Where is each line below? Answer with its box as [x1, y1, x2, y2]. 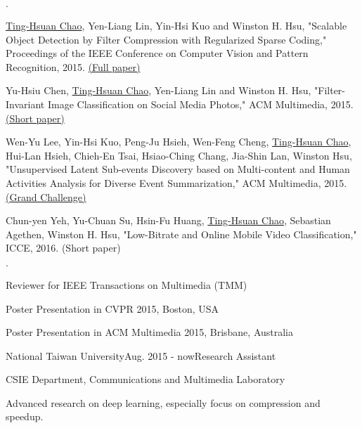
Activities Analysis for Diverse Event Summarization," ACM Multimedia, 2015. [6, 175, 347, 190]
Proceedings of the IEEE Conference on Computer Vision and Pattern [6, 46, 309, 60]
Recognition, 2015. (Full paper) [6, 59, 141, 74]
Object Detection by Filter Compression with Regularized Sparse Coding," [6, 32, 327, 46]
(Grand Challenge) [6, 189, 86, 204]
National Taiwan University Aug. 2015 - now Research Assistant [6, 348, 276, 363]
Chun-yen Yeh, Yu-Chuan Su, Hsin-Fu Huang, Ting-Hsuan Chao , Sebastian [6, 213, 331, 228]
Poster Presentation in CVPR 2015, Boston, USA [6, 301, 219, 316]
